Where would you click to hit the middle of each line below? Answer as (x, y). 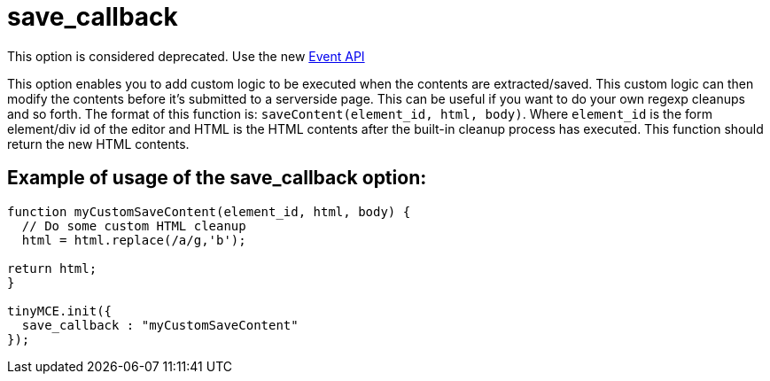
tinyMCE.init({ (60, 311)
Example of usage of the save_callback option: (217, 178)
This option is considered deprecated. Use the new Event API (186, 56)
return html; (52, 268)
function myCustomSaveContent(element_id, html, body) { (209, 211)
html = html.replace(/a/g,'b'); (134, 240)
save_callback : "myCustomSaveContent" (160, 325)
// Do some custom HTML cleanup (134, 225)
